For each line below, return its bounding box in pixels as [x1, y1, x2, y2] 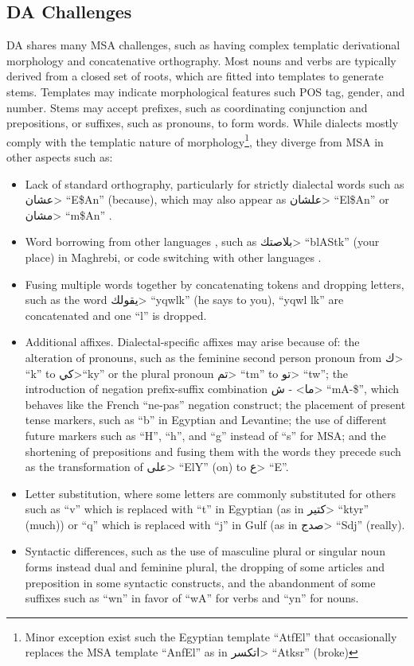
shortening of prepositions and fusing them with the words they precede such [25, 442, 401, 459]
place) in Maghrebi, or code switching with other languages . [25, 248, 322, 265]
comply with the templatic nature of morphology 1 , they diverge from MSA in [6, 130, 384, 150]
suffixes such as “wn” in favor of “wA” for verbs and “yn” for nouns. [25, 590, 359, 606]
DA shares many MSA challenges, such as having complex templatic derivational [6, 37, 400, 53]
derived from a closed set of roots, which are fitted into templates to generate [6, 68, 384, 84]
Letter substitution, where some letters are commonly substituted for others [25, 485, 396, 501]
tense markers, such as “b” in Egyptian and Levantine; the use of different [25, 411, 387, 428]
